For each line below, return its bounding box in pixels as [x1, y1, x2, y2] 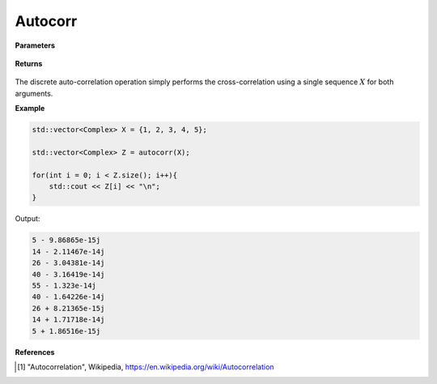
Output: [15, 214, 40, 224]
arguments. [15, 88, 53, 98]
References [15, 347, 55, 356]
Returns [15, 58, 43, 68]
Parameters [15, 41, 56, 50]
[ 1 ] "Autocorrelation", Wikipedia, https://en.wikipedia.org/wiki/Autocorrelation [17, 361, 274, 372]
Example [15, 104, 45, 113]
